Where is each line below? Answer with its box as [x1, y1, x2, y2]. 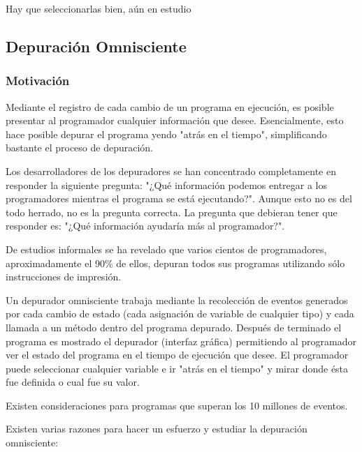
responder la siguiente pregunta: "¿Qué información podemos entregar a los [6, 177, 328, 192]
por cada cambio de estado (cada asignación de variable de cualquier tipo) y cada [6, 306, 354, 321]
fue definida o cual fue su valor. [6, 375, 140, 389]
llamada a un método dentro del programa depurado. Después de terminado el [6, 319, 342, 334]
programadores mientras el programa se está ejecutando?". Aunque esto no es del [6, 191, 352, 206]
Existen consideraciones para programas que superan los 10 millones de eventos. [6, 398, 348, 412]
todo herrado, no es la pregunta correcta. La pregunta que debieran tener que [6, 204, 338, 219]
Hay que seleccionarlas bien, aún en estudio [6, 1, 191, 15]
